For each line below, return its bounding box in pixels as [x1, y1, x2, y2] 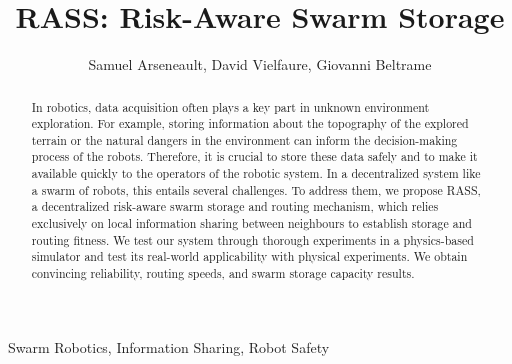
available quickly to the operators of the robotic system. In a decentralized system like [31, 165, 481, 182]
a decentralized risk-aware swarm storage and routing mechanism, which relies [31, 198, 439, 215]
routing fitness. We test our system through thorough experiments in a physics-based [31, 231, 474, 248]
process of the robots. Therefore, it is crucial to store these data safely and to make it [31, 148, 478, 165]
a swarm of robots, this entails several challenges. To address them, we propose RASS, [31, 181, 481, 198]
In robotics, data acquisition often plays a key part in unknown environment [31, 98, 430, 115]
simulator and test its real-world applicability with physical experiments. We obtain [31, 248, 468, 265]
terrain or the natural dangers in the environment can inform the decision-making [31, 131, 458, 148]
